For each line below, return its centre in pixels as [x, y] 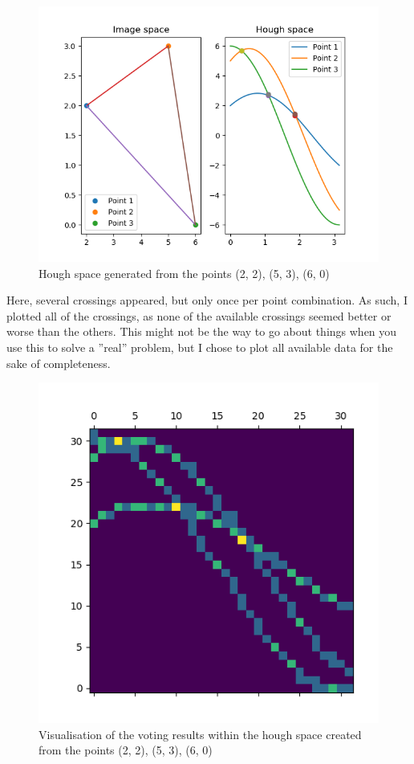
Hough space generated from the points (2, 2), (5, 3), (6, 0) [184, 273]
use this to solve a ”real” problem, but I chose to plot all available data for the [200, 347]
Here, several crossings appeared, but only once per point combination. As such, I [207, 300]
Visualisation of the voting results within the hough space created [200, 734]
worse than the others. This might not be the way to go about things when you [202, 331]
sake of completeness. [59, 363]
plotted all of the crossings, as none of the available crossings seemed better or [199, 315]
